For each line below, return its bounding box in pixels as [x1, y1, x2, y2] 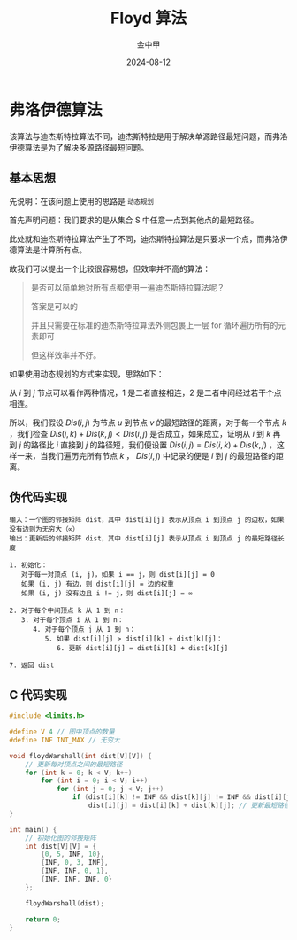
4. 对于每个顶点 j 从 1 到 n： [32, 625, 136, 634]
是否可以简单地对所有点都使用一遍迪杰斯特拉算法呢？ [30, 282, 225, 292]
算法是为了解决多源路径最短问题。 [24, 142, 148, 152]
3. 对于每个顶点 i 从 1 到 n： [20, 616, 125, 625]
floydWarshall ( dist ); [25, 898, 104, 908]
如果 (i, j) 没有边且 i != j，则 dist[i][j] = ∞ [20, 589, 193, 598]
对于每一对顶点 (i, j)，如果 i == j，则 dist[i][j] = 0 [20, 571, 215, 579]
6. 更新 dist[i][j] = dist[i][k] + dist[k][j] [56, 644, 229, 653]
